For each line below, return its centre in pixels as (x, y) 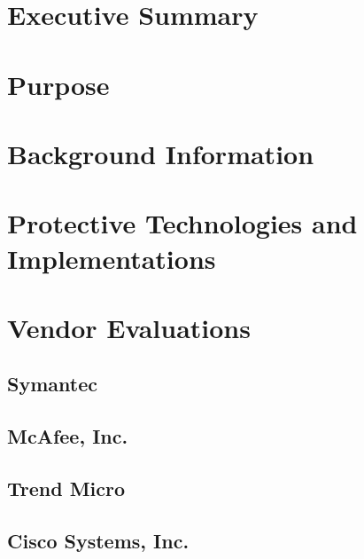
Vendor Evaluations (129, 327)
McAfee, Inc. (68, 436)
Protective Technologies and (182, 223)
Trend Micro (66, 488)
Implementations (112, 258)
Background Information (161, 153)
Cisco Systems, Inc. (98, 540)
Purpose (58, 84)
